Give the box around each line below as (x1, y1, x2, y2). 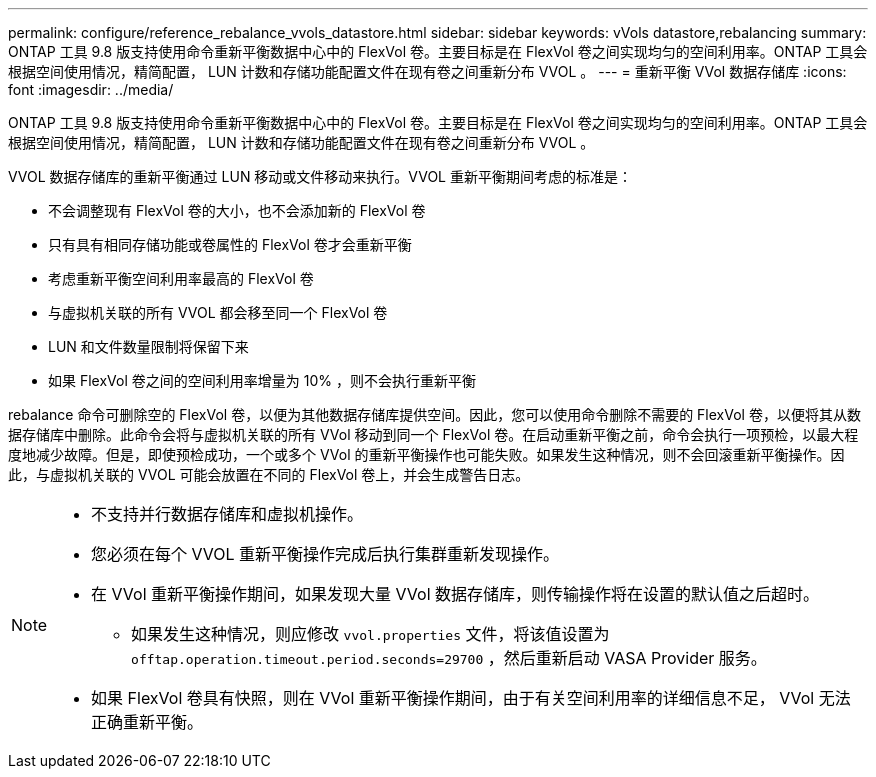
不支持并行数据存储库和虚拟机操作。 (91, 504, 364, 524)
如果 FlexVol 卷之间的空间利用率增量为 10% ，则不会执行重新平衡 (48, 372, 476, 389)
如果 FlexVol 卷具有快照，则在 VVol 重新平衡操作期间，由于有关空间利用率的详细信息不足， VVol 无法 (91, 688, 851, 708)
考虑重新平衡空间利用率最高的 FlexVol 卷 (48, 270, 314, 287)
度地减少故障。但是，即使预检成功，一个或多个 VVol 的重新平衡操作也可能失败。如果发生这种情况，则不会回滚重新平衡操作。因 (8, 446, 845, 463)
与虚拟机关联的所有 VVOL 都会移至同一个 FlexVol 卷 (48, 304, 388, 321)
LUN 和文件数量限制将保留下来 (48, 338, 249, 355)
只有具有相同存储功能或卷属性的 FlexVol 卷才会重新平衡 (48, 236, 412, 253)
